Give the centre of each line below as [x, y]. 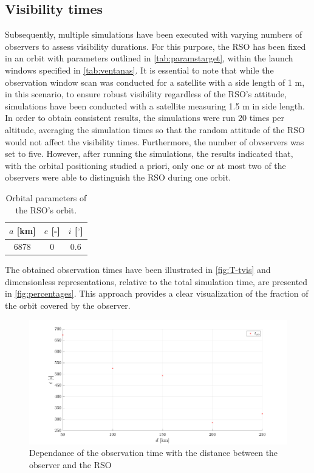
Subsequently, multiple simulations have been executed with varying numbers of [154, 34]
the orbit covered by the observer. [68, 305]
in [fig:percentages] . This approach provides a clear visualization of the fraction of [157, 293]
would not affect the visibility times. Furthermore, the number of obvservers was [155, 141]
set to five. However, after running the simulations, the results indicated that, [149, 154]
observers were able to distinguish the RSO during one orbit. [118, 177]
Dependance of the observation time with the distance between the [154, 453]
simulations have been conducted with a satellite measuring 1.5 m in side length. [155, 105]
